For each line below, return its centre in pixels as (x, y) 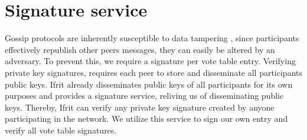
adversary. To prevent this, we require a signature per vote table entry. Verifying (150, 61)
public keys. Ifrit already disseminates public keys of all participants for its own (149, 84)
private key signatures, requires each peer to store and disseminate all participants (154, 72)
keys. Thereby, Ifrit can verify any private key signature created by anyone (140, 107)
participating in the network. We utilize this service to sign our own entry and (146, 119)
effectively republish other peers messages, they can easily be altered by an (140, 49)
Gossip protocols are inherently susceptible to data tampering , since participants (152, 38)
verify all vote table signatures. (61, 130)
